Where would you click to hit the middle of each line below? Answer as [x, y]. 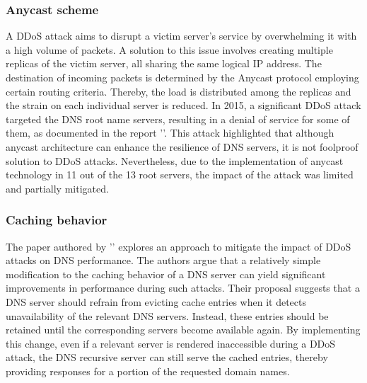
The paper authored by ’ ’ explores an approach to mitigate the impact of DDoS [179, 246]
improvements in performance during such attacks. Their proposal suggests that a [183, 288]
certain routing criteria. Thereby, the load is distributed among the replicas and [179, 91]
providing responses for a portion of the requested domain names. [148, 371]
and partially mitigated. [57, 188]
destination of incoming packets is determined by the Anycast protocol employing [182, 77]
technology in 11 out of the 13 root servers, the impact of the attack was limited [180, 175]
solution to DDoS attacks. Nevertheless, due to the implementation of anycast [175, 160]
